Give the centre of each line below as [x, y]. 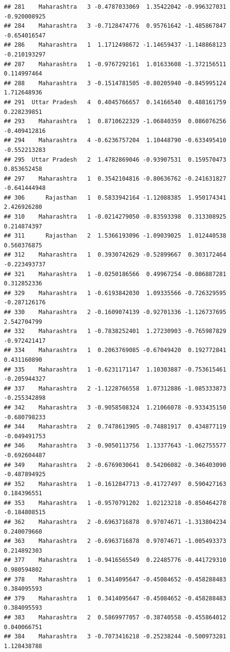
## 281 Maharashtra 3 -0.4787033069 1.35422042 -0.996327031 [115, 7]
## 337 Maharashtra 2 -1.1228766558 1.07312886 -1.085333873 [115, 388]
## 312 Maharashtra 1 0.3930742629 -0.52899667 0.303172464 [115, 255]
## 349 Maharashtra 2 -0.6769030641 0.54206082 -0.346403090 [115, 465]
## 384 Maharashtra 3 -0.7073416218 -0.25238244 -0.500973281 [115, 637]
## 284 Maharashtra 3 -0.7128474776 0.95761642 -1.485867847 [115, 26]
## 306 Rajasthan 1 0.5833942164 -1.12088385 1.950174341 [115, 197]
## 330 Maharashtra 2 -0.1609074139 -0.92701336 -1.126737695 [115, 312]
